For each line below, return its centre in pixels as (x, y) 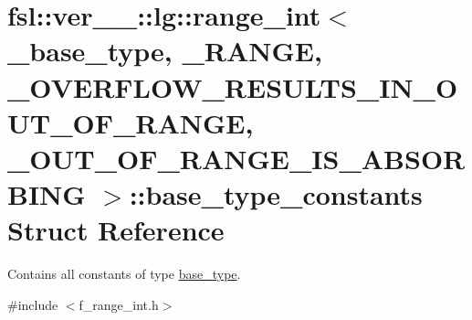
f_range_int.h (119, 304)
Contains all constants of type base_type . (124, 274)
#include (33, 304)
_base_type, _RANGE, (165, 51)
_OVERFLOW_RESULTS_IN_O (233, 86)
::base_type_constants (276, 194)
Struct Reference (116, 230)
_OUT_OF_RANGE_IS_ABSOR (236, 158)
